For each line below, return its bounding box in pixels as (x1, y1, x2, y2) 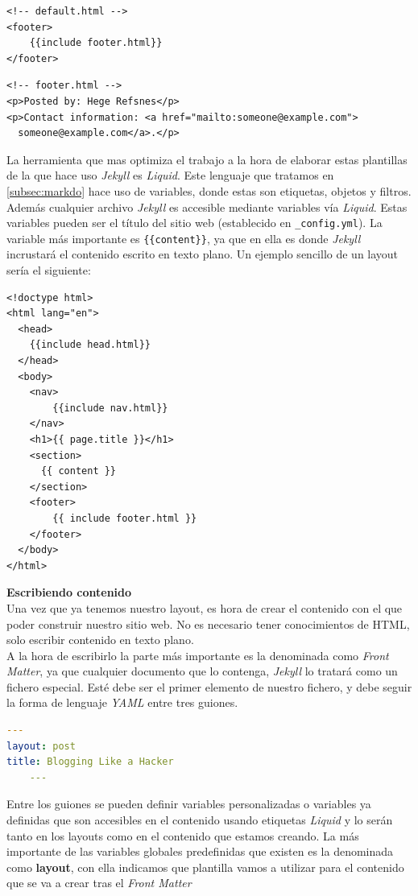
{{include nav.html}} (52, 402, 168, 414)
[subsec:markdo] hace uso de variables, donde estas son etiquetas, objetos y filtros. (6, 182, 412, 199)
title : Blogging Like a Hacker (6, 756, 174, 768)
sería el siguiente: (6, 262, 91, 279)
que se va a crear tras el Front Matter (6, 874, 192, 891)
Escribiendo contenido (6, 584, 132, 601)
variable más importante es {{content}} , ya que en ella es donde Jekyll (6, 229, 361, 246)
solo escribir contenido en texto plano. (6, 631, 194, 648)
